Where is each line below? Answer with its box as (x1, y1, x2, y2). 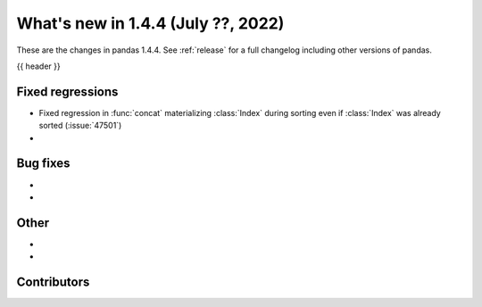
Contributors (16, 275, 90, 290)
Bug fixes (16, 156, 71, 171)
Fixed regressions (16, 84, 119, 99)
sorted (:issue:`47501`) (38, 120, 122, 131)
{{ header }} (16, 61, 62, 71)
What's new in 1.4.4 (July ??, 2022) (16, 13, 285, 33)
